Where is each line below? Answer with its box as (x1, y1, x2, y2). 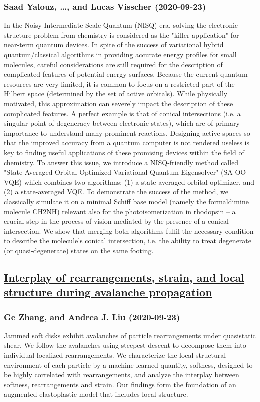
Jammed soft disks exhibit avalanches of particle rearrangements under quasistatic (4, 330, 256, 340)
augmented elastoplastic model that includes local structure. (4, 389, 188, 399)
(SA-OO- (221, 167, 248, 177)
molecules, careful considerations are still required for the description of (4, 59, 223, 69)
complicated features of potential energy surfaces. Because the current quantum (4, 69, 248, 79)
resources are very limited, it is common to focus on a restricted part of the (4, 78, 235, 89)
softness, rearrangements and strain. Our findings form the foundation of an (4, 379, 236, 389)
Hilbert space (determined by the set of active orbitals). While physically (4, 88, 228, 99)
